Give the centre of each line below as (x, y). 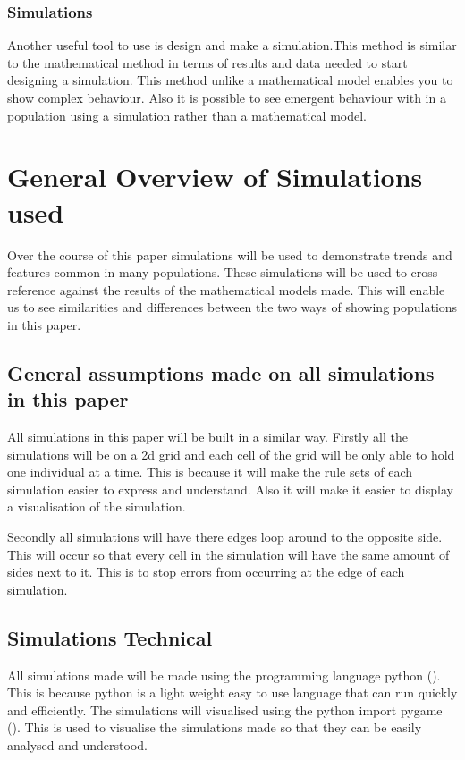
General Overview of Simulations (215, 177)
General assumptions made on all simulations (221, 372)
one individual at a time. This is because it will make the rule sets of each (210, 472)
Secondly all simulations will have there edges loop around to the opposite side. (225, 537)
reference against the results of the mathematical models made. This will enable (226, 289)
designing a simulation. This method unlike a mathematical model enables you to (230, 80)
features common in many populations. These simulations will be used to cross (223, 272)
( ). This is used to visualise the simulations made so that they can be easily (215, 727)
